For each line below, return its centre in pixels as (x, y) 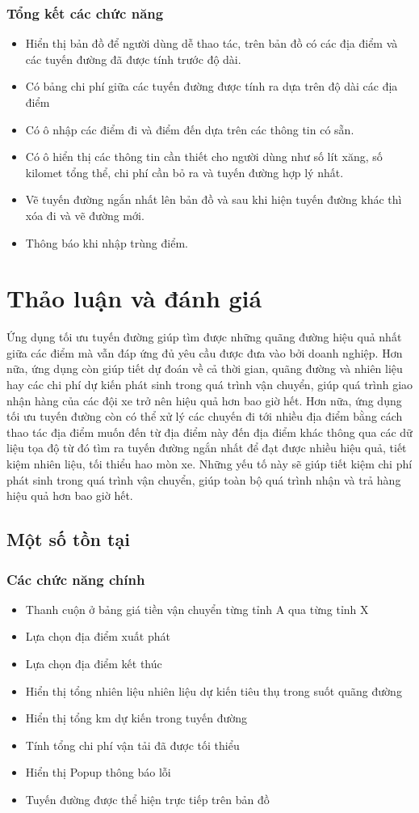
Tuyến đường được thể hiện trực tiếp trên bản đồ (147, 799)
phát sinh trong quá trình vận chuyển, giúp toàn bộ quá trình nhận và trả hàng (204, 479)
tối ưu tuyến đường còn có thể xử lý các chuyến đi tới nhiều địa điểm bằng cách (205, 416)
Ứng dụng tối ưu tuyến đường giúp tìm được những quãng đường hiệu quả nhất (204, 337)
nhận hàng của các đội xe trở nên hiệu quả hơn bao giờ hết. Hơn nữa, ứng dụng (204, 400)
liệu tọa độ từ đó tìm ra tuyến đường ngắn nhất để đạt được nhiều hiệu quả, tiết (207, 448)
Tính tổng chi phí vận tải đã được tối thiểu (132, 745)
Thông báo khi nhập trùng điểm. (107, 242)
